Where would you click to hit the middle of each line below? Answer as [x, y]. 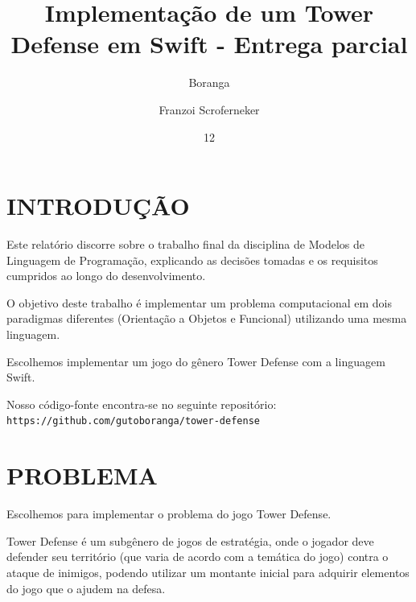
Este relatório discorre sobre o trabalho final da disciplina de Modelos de [185, 244]
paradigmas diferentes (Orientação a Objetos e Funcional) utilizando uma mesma [207, 318]
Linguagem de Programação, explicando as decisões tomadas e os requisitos [192, 260]
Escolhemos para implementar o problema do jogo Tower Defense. [169, 514]
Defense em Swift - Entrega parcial [209, 44]
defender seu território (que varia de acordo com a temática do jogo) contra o [198, 557]
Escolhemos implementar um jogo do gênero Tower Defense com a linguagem [196, 361]
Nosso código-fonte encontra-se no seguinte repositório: [142, 404]
